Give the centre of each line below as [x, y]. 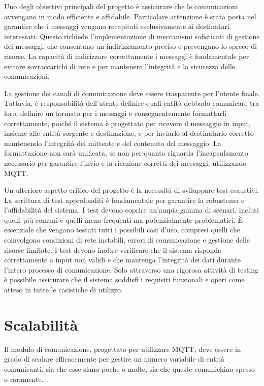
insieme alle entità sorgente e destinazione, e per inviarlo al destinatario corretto [129, 133]
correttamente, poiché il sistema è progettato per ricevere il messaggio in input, [127, 123]
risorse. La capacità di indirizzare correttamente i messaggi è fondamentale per [127, 56]
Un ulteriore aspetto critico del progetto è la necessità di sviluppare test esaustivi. [132, 190]
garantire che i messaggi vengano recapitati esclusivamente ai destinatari [117, 26]
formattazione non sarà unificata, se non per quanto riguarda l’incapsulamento [126, 153]
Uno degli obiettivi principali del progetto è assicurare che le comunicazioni [121, 6]
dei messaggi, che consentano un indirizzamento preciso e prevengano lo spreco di [130, 46]
